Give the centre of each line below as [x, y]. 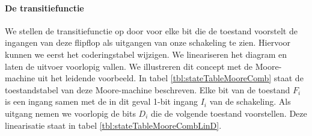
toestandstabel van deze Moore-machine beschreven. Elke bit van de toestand [148, 89]
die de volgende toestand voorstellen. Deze [229, 113]
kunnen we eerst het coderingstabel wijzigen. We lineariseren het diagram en [146, 54]
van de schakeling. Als [250, 101]
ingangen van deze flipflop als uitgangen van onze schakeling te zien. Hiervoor [148, 42]
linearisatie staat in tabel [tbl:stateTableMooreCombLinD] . [113, 125]
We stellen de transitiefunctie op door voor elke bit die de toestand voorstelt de [151, 30]
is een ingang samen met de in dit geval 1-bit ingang [101, 101]
